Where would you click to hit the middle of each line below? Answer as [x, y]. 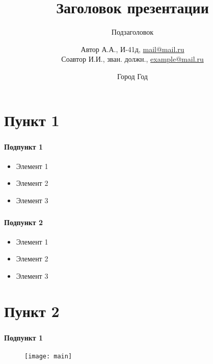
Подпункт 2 [24, 222]
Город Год [132, 76]
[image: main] [48, 356]
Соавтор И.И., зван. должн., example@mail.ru [132, 59]
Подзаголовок [132, 32]
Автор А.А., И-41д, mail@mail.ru [132, 49]
